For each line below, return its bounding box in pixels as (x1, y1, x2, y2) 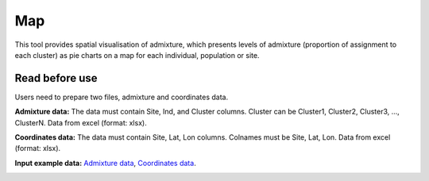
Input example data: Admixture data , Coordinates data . (14, 158, 196, 168)
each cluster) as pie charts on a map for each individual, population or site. (14, 50, 260, 60)
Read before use (14, 71, 99, 85)
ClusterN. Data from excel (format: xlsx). (14, 117, 147, 127)
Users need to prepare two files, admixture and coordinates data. (14, 92, 229, 102)
